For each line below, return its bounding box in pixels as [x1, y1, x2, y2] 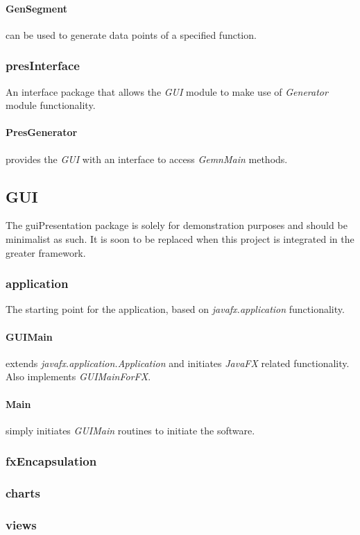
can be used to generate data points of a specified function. [6, 27, 257, 42]
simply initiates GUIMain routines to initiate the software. [6, 423, 255, 437]
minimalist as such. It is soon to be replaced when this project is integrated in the [6, 231, 354, 246]
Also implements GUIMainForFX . [6, 369, 151, 384]
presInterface [6, 57, 80, 74]
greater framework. [6, 245, 86, 260]
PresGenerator [6, 125, 78, 139]
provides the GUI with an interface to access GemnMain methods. [6, 151, 288, 166]
